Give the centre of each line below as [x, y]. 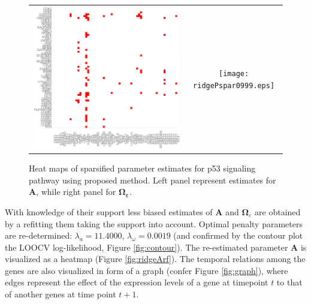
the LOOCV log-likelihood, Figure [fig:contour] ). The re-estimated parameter [147, 247]
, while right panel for [76, 192]
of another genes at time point [61, 294]
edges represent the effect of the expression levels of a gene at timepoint [137, 282]
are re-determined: [39, 235]
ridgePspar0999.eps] [234, 85]
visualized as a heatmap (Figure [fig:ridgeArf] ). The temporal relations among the [155, 259]
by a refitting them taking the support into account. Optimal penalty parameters [154, 223]
